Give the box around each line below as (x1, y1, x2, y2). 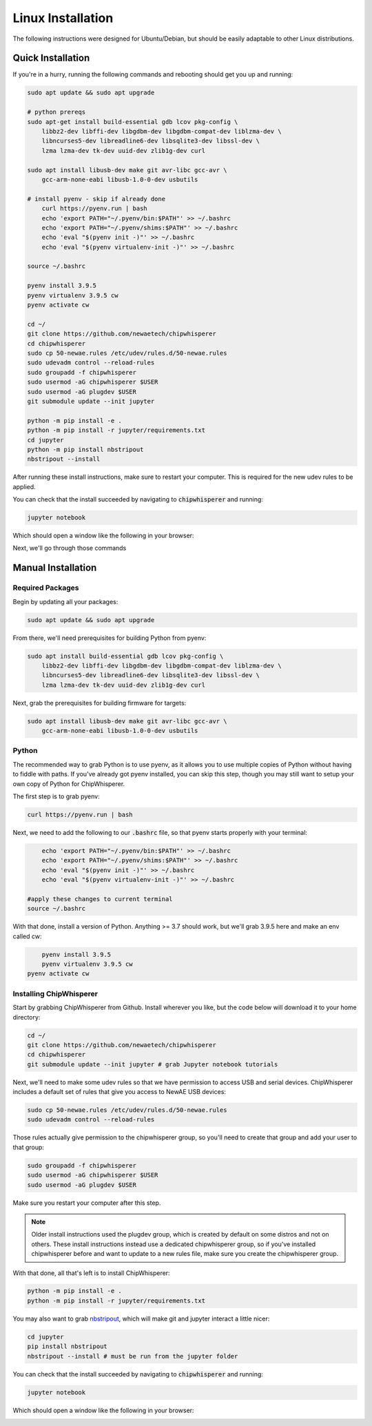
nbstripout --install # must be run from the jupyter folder (27, 1352, 238, 1360)
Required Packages (12, 583, 79, 592)
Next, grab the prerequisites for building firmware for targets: (12, 699, 187, 707)
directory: (12, 1013, 41, 1021)
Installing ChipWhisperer (12, 989, 98, 998)
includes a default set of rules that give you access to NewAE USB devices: (12, 1088, 227, 1096)
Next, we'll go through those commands (12, 544, 127, 552)
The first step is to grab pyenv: (12, 792, 100, 800)
